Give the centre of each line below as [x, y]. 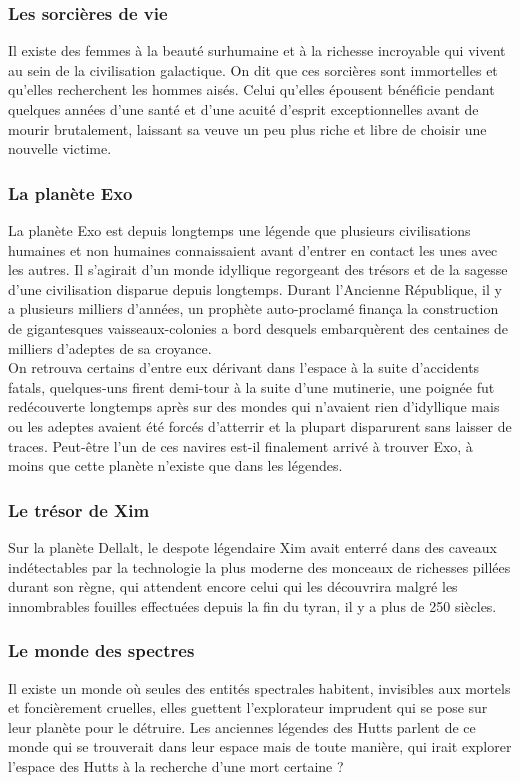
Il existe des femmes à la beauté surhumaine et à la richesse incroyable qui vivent [257, 50]
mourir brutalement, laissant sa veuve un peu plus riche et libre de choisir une [247, 128]
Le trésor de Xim [79, 509]
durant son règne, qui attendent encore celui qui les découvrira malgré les [233, 586]
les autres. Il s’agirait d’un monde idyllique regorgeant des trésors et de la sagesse [258, 269]
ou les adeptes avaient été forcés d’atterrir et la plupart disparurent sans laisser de [260, 425]
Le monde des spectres [101, 650]
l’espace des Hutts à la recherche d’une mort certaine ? [176, 765]
